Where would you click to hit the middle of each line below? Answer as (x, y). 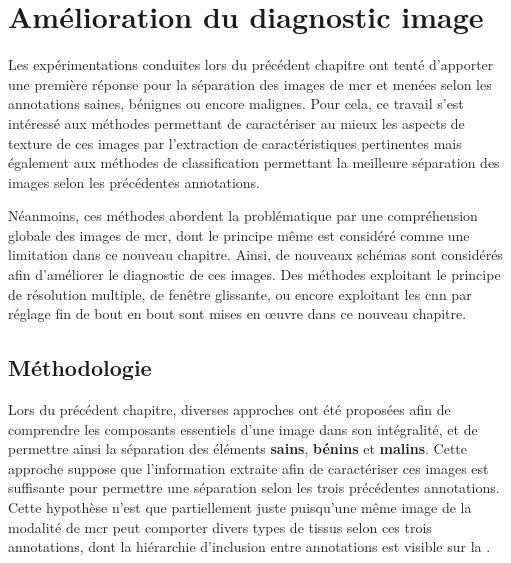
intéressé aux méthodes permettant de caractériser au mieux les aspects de (236, 122)
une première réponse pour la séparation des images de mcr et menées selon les (250, 83)
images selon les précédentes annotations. (134, 181)
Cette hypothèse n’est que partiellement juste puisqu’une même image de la (240, 507)
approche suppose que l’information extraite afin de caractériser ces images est (248, 467)
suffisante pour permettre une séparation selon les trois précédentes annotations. (254, 487)
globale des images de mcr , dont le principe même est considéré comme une (239, 234)
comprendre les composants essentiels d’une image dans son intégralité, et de (243, 428)
